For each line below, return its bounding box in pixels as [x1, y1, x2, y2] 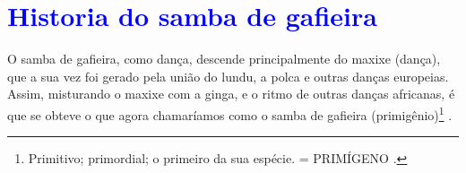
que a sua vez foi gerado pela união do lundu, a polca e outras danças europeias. [7, 66, 449, 85]
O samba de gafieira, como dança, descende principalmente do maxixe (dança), [7, 49, 441, 68]
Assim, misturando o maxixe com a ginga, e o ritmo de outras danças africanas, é [7, 84, 455, 103]
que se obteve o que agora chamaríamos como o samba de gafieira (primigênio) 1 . [7, 102, 453, 124]
